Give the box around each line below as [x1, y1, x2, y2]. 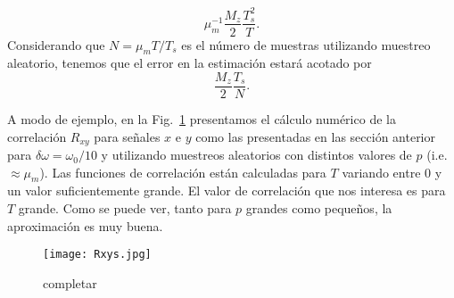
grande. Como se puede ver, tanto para [18, 199, 232, 218]
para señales [94, 127, 161, 145]
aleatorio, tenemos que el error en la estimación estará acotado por [7, 54, 372, 72]
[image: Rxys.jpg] [43, 248, 152, 261]
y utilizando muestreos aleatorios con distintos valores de [101, 145, 412, 164]
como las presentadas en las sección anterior [195, 127, 435, 145]
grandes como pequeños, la [245, 199, 392, 218]
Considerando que [7, 35, 105, 54]
